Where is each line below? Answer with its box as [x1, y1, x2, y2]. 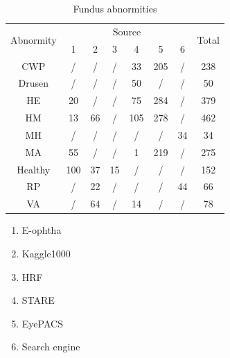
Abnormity [10, 33, 57, 47]
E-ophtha [21, 223, 62, 237]
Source [112, 24, 141, 38]
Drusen [18, 76, 49, 90]
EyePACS [21, 316, 63, 330]
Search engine [21, 339, 80, 354]
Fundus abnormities [73, 1, 157, 15]
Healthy [17, 162, 51, 176]
